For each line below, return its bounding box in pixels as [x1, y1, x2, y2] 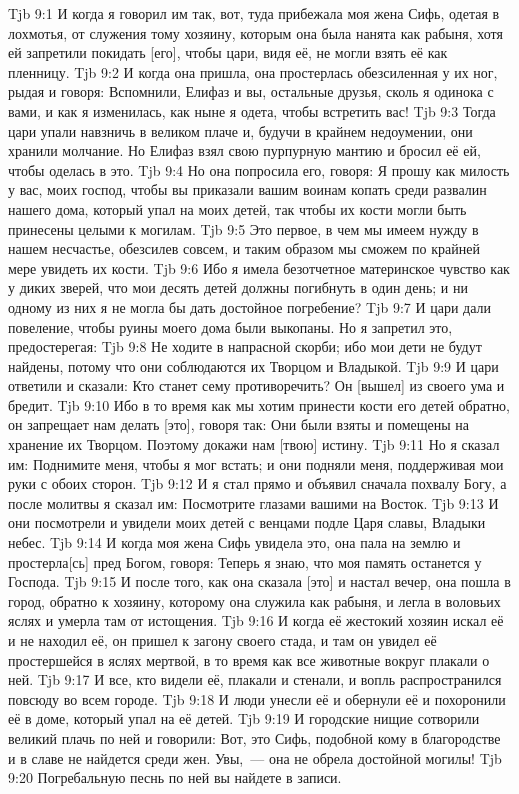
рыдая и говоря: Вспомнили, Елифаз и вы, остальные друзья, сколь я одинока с [8, 81, 494, 102]
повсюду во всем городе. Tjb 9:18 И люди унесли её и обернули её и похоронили [8, 688, 506, 709]
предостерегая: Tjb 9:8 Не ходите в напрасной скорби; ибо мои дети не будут [8, 336, 482, 357]
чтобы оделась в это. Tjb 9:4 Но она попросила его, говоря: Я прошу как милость [8, 159, 510, 180]
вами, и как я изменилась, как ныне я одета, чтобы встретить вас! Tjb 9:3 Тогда [8, 100, 496, 121]
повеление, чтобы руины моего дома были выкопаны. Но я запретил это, [8, 316, 453, 337]
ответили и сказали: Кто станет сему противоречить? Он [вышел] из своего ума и [8, 375, 505, 396]
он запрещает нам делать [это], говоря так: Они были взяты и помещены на [8, 414, 470, 435]
